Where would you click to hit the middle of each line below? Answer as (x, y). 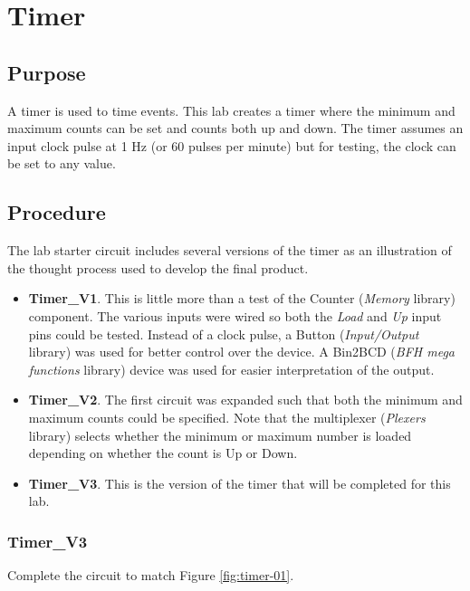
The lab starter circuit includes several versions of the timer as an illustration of (230, 250)
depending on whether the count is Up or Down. (163, 453)
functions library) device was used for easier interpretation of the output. (231, 369)
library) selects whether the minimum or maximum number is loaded (220, 435)
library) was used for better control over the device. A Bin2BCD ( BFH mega (241, 352)
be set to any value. (62, 163)
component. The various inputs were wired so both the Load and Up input (235, 315)
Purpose (47, 72)
